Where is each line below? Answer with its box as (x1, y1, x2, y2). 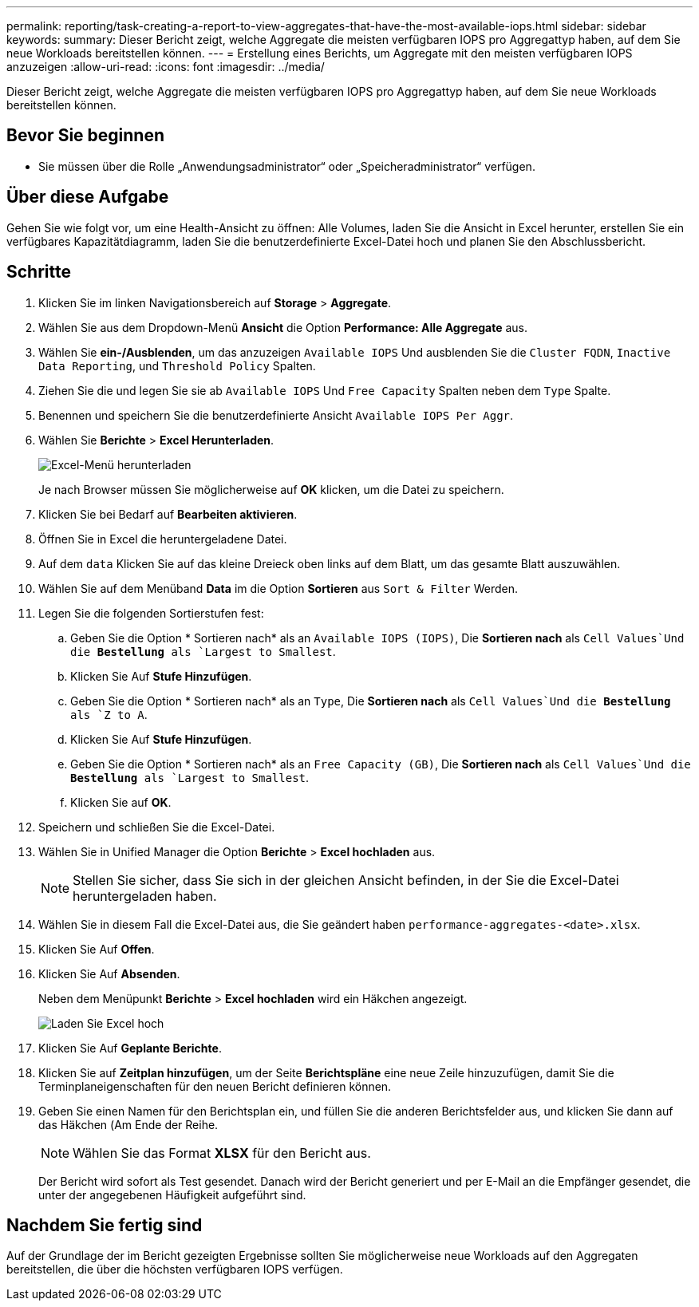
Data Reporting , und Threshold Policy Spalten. (38, 358, 316, 373)
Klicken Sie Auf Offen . (38, 942, 155, 956)
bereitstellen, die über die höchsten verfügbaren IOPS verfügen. (6, 1262, 343, 1277)
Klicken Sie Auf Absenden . (38, 966, 180, 981)
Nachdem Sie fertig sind (6, 1214, 203, 1235)
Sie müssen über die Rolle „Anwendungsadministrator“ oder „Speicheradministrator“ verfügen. (38, 159, 535, 173)
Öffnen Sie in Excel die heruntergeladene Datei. (38, 531, 287, 546)
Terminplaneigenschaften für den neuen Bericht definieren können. (38, 1079, 392, 1093)
